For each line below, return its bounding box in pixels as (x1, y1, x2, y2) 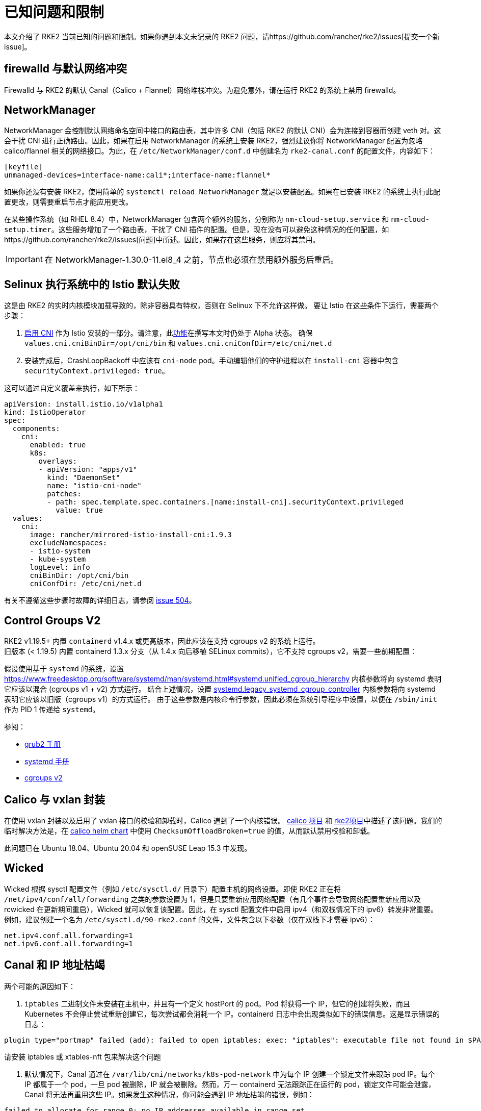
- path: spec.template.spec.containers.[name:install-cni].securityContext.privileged (47, 498, 404, 507)
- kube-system (30, 555, 86, 564)
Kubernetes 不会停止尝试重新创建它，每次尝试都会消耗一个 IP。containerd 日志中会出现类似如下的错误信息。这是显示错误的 (24, 1009, 440, 1018)
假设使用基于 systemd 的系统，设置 (4, 664, 124, 673)
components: (12, 424, 60, 433)
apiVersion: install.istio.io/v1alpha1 (4, 400, 163, 409)
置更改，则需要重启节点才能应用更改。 (4, 197, 132, 207)
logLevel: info (30, 563, 90, 572)
